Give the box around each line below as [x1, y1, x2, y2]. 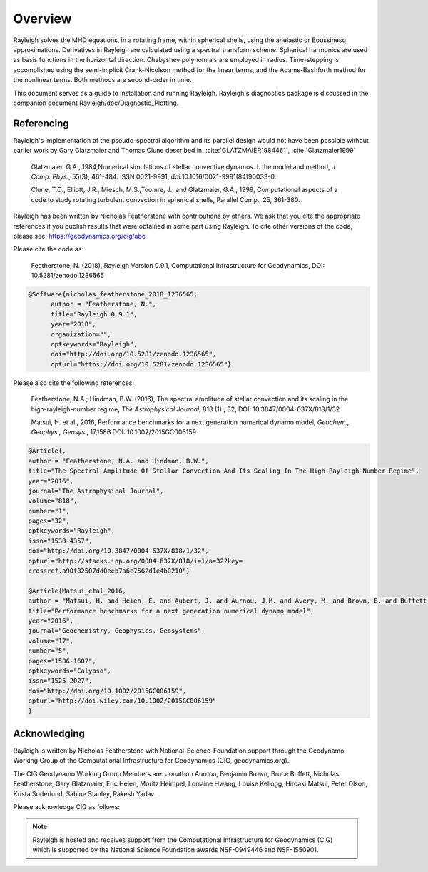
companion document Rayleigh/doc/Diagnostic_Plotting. [13, 99, 179, 107]
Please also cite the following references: [13, 379, 135, 387]
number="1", [28, 507, 71, 515]
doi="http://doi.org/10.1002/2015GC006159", [28, 686, 187, 695]
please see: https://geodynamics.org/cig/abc [13, 231, 146, 240]
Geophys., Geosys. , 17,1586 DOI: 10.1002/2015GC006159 [31, 428, 196, 436]
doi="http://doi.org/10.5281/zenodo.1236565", [51, 350, 217, 359]
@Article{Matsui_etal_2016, [28, 586, 126, 595]
